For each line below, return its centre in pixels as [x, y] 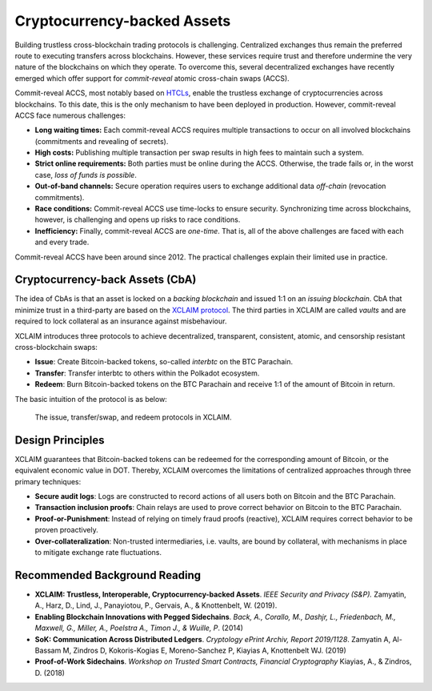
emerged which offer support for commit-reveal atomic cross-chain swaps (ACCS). [152, 78]
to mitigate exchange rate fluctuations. [98, 552]
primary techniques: [48, 481]
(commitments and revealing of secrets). [102, 141]
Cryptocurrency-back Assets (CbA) [106, 280]
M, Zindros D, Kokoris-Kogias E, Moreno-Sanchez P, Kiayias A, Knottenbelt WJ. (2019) [205, 650]
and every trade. [62, 242]
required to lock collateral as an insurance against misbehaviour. [121, 321]
